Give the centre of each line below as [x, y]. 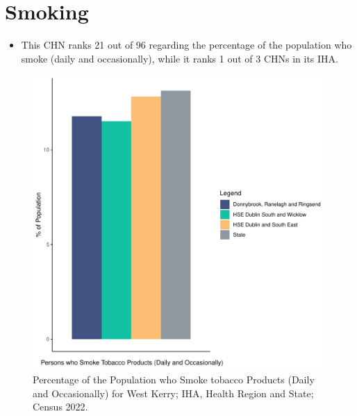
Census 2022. [60, 407]
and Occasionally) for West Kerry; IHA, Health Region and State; [173, 393]
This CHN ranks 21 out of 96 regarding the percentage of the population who [186, 45]
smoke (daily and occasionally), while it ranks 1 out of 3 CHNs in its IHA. [180, 58]
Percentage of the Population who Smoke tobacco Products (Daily [174, 379]
